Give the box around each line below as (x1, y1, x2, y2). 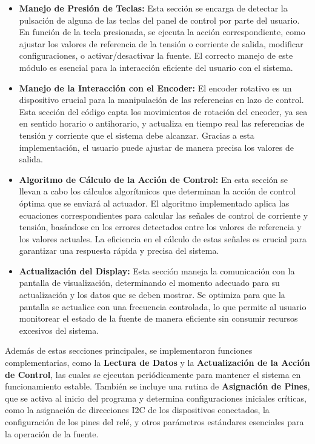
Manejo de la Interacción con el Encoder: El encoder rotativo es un (19, 81, 292, 94)
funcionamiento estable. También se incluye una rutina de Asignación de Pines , (5, 380, 310, 393)
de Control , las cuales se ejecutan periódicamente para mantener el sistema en (5, 368, 301, 380)
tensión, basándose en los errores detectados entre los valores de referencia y (19, 220, 302, 233)
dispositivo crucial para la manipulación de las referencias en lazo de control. (19, 93, 304, 106)
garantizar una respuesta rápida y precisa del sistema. (19, 244, 219, 257)
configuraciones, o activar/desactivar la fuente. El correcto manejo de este (19, 49, 293, 62)
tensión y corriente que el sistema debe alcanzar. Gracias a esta (19, 128, 254, 141)
